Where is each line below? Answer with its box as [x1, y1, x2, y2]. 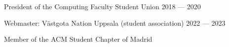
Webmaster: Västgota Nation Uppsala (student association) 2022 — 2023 [4, 17, 226, 28]
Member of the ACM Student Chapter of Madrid [4, 34, 153, 44]
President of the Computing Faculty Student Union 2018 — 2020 [4, 1, 201, 11]
